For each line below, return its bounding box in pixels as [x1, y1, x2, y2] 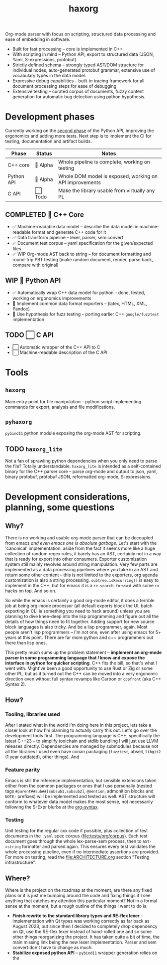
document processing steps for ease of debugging [12, 83, 117, 89]
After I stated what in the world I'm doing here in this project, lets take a [5, 722, 152, 728]
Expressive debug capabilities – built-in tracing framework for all [12, 78, 145, 84]
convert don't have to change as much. [12, 945, 93, 951]
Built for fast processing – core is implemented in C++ [12, 46, 123, 52]
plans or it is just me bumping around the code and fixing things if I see [5, 893, 151, 899]
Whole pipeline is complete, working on [58, 159, 150, 165]
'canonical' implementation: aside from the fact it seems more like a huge [5, 545, 156, 551]
